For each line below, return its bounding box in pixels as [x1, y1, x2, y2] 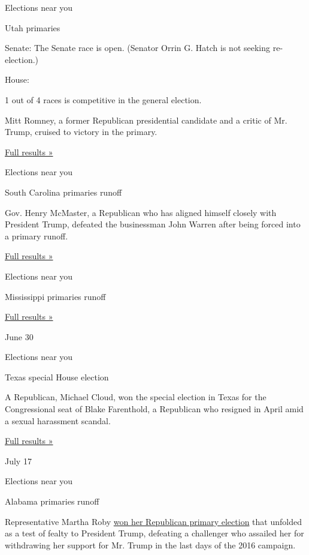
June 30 [5, 330, 34, 343]
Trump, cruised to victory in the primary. [5, 125, 157, 138]
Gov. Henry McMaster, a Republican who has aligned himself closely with [5, 206, 277, 218]
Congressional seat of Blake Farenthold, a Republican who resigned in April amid [5, 403, 304, 415]
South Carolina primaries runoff [5, 185, 122, 198]
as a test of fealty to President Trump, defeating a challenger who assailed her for [5, 527, 304, 539]
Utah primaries [5, 21, 60, 34]
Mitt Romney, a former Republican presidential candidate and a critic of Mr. [5, 113, 287, 126]
